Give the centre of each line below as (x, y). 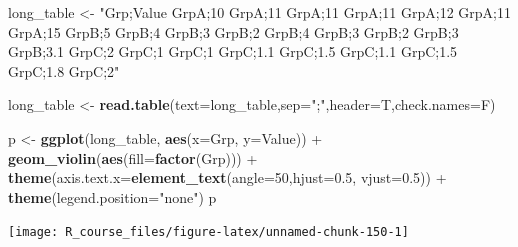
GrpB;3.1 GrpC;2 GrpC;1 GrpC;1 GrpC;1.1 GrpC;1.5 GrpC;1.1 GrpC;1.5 (233, 51)
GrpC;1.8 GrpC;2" (64, 70)
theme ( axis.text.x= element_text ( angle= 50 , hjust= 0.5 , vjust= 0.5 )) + (227, 177)
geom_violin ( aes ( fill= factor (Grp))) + (133, 157)
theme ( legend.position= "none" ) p (112, 196)
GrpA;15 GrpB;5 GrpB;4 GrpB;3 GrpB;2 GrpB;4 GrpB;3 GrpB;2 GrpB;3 (233, 31)
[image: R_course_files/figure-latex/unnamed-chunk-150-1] (208, 232)
